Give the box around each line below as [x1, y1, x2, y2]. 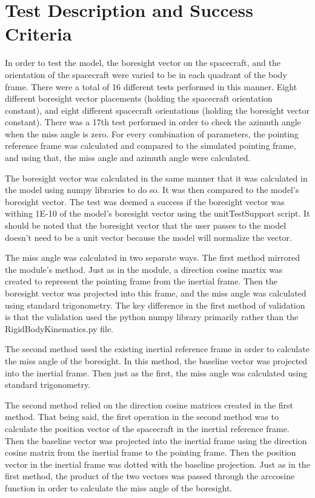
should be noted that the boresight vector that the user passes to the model [5, 219, 287, 232]
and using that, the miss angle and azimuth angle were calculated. [5, 151, 251, 164]
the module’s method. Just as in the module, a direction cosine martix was [5, 263, 283, 275]
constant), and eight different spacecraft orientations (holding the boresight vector [5, 103, 310, 116]
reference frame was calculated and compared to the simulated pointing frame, [5, 139, 296, 152]
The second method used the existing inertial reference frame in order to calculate [5, 342, 310, 355]
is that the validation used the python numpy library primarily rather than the [5, 310, 299, 323]
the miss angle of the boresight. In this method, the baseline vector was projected [5, 354, 308, 367]
